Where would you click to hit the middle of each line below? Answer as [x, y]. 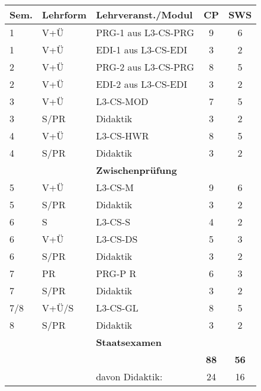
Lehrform [65, 15]
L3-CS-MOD [122, 101]
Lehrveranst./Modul [144, 15]
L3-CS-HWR [123, 136]
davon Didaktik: [129, 376]
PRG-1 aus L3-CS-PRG [145, 32]
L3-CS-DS [117, 239]
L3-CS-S [113, 222]
